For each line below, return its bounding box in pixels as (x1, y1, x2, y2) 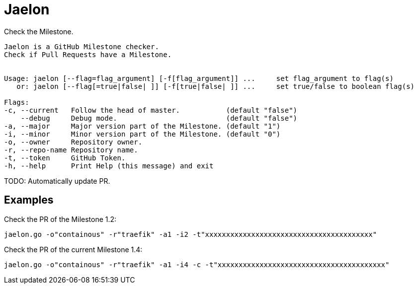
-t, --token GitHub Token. (4, 153, 126, 162)
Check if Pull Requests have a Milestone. (4, 50, 172, 59)
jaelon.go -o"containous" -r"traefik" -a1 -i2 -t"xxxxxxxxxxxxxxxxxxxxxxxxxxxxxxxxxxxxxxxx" (4, 230, 377, 238)
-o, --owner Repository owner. (4, 138, 143, 146)
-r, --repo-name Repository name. (4, 145, 138, 154)
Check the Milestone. (4, 27, 74, 36)
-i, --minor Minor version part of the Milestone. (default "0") (4, 130, 281, 138)
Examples (4, 194, 54, 207)
